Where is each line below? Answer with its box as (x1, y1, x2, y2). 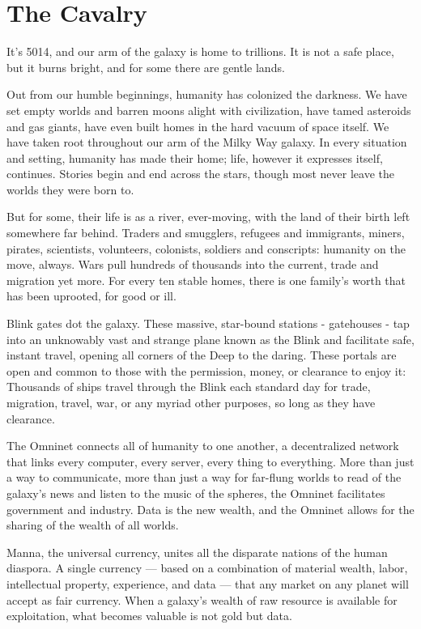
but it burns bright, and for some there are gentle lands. (6, 58, 285, 75)
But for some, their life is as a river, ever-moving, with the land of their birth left (6, 208, 410, 225)
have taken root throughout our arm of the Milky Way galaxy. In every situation (6, 134, 407, 151)
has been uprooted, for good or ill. (6, 287, 176, 304)
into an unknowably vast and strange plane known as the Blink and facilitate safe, (6, 330, 415, 347)
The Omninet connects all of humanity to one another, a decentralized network (6, 437, 399, 454)
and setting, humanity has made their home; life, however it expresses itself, (6, 149, 383, 166)
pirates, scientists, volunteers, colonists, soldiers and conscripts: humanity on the (6, 240, 406, 257)
